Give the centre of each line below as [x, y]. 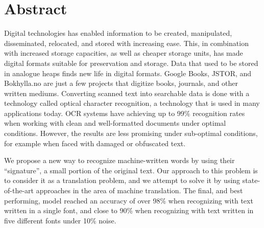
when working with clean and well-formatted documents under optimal [115, 123]
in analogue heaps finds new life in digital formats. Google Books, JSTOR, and [128, 73]
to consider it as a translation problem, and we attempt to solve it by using [122, 180]
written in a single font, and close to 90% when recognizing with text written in [129, 210]
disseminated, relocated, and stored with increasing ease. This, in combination [126, 43]
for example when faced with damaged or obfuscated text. [95, 143]
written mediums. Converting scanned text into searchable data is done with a [127, 93]
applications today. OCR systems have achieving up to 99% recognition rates [125, 113]
